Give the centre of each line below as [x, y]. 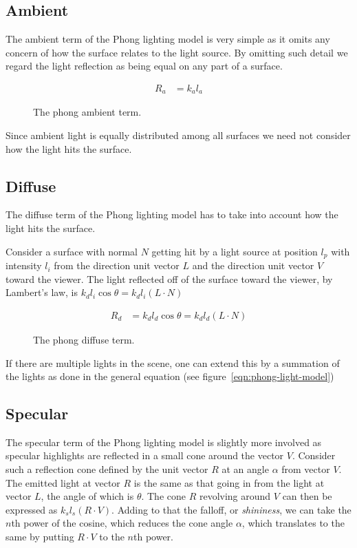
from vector [306, 469]
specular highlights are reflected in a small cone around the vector [145, 455]
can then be [307, 496]
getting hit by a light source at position [235, 251]
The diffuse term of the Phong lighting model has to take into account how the [172, 214]
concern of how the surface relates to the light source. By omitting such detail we [177, 52]
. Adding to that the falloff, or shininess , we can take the [231, 509]
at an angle [245, 469]
